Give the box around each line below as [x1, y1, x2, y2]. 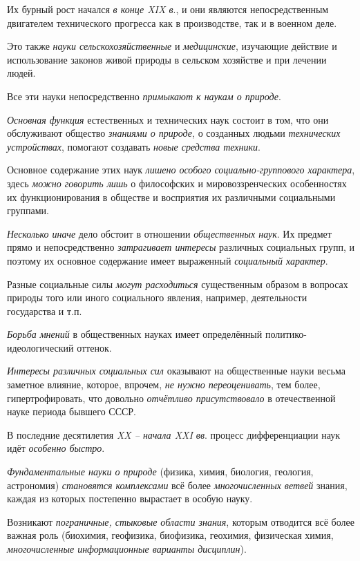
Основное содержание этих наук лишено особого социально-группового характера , [7, 162, 355, 177]
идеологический [7, 340, 74, 354]
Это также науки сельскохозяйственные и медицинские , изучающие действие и [7, 39, 337, 53]
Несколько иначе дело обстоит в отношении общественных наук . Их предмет [7, 226, 332, 240]
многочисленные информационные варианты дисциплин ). [7, 542, 247, 555]
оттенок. [77, 340, 112, 354]
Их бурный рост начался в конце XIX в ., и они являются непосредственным [7, 2, 329, 16]
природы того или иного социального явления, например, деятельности [7, 290, 307, 305]
